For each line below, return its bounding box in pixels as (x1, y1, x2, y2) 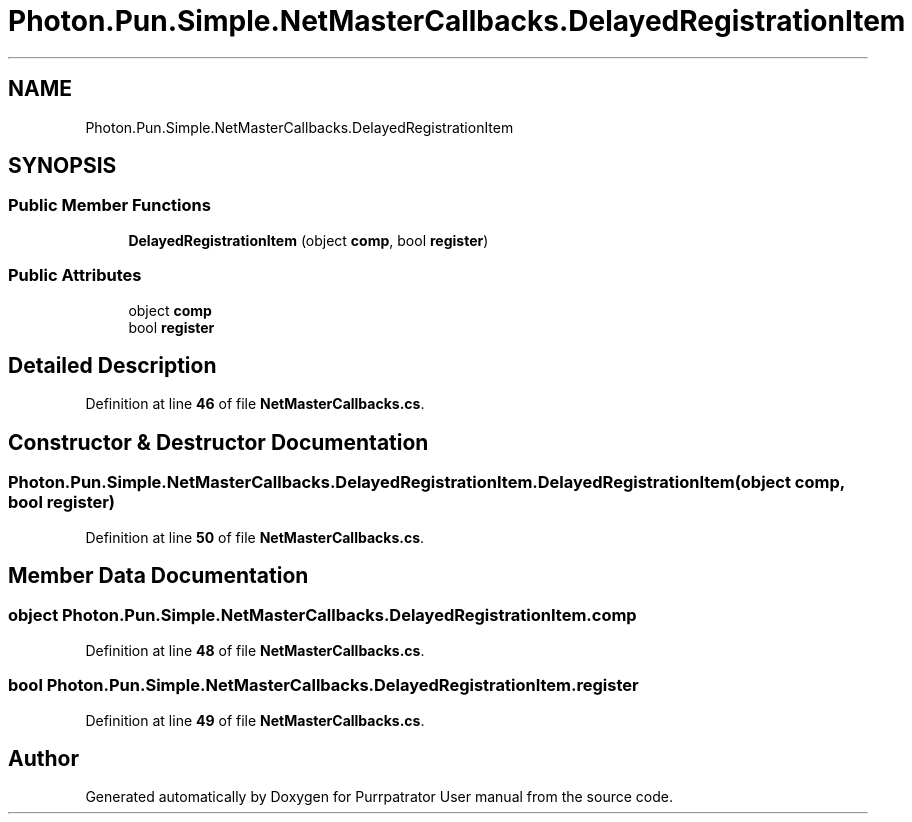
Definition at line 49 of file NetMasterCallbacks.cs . (85, 711, 425, 729)
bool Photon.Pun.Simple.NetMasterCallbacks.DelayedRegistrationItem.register (8, 675, 639, 696)
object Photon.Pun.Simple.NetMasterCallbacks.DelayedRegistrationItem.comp (8, 605, 637, 626)
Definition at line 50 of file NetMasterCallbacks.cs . (85, 528, 425, 546)
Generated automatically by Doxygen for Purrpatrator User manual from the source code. (85, 788, 673, 806)
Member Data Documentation (8, 563, 309, 589)
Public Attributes (8, 265, 142, 286)
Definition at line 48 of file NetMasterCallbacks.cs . (85, 641, 425, 659)
